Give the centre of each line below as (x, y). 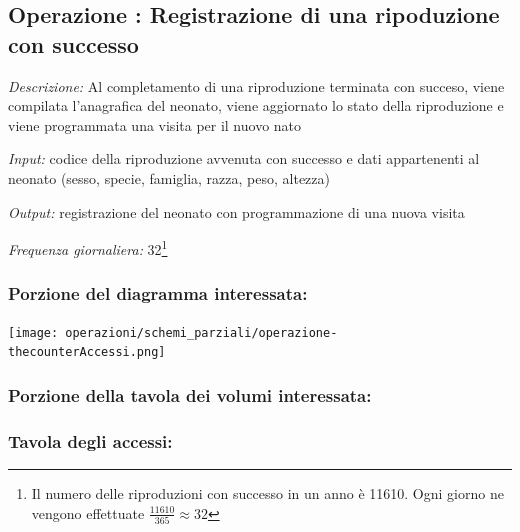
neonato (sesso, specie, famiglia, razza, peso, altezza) (169, 177)
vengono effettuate (88, 512)
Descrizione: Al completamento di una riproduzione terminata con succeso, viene (256, 85)
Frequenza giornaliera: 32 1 (88, 247)
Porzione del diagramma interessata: (158, 293)
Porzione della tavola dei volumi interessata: (190, 394)
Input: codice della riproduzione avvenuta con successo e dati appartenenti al (244, 158)
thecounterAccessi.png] (87, 352)
